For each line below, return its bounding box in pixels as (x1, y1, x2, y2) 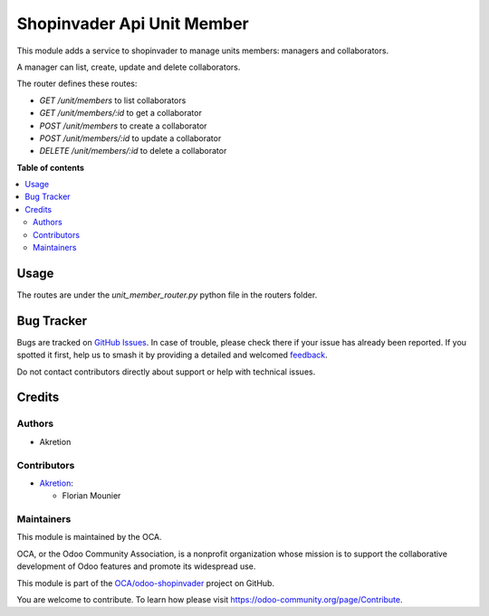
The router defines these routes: (16, 78, 138, 90)
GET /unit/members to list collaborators (39, 95, 187, 106)
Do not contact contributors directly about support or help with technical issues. (16, 366, 316, 377)
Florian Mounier (62, 490, 121, 501)
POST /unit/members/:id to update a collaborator (39, 132, 222, 144)
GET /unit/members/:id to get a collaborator (39, 108, 203, 118)
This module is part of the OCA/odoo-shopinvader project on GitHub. (16, 577, 275, 588)
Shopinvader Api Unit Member (16, 14, 249, 33)
